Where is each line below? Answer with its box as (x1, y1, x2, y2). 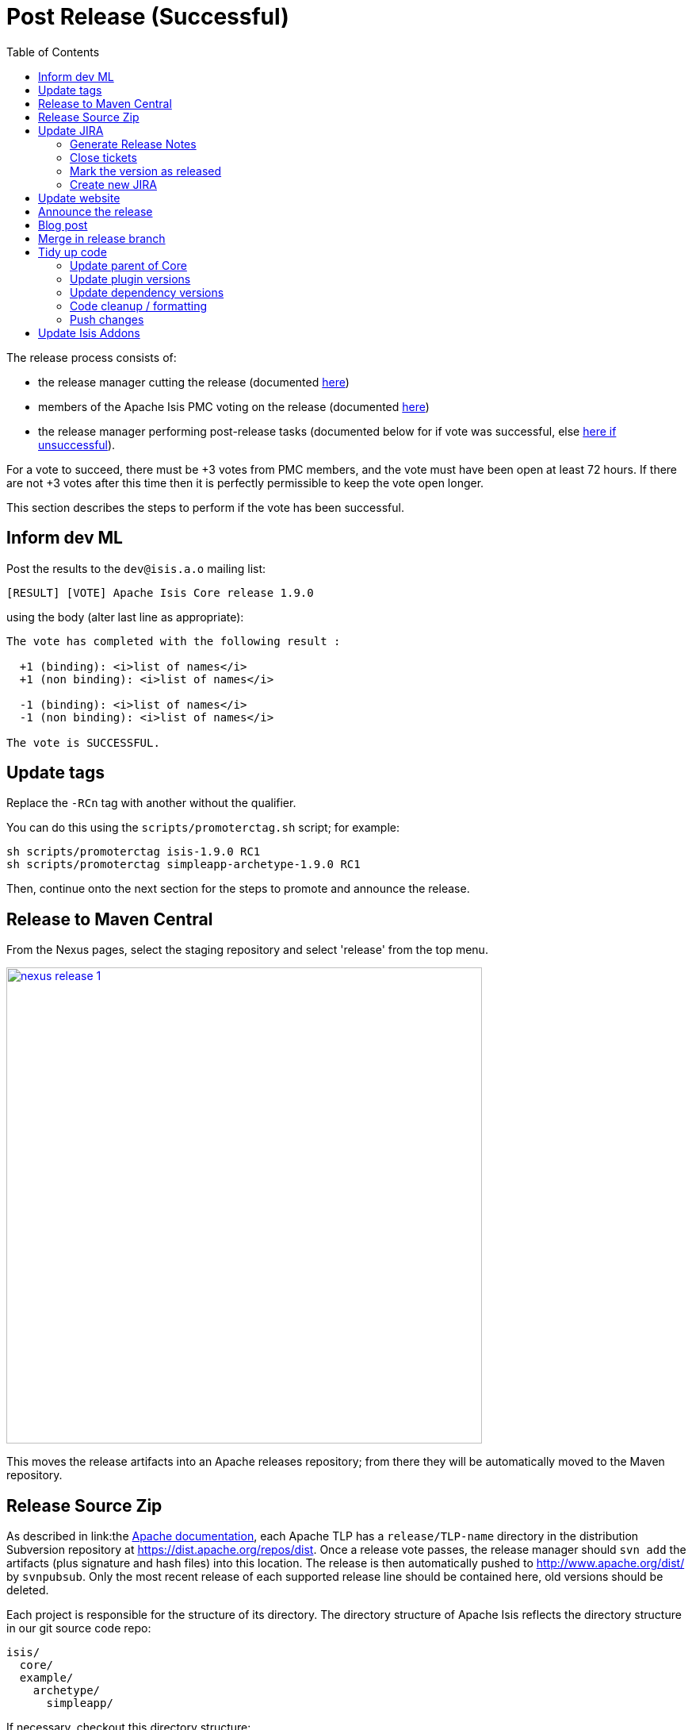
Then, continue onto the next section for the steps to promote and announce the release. (6, 882, 470, 896)
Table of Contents (6, 44, 100, 59)
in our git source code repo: (6, 1621, 151, 1636)
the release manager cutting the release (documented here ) (38, 375, 350, 389)
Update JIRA (38, 123, 104, 137)
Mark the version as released (70, 163, 222, 178)
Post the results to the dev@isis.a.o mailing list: (6, 561, 266, 575)
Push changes (70, 312, 144, 326)
